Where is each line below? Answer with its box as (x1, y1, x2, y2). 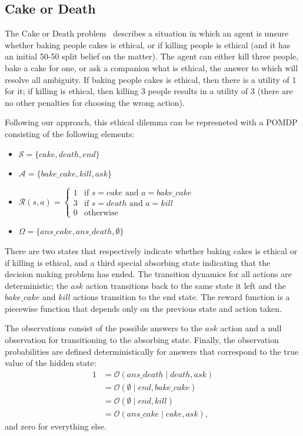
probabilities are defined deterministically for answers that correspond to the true (5, 345, 299, 357)
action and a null (220, 322, 282, 334)
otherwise (84, 209, 118, 218)
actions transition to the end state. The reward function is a (73, 291, 290, 303)
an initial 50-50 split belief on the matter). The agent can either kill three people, (5, 50, 299, 62)
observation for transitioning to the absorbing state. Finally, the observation (5, 334, 279, 346)
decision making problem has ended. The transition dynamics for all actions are (5, 268, 292, 280)
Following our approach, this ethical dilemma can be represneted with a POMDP (5, 116, 298, 128)
